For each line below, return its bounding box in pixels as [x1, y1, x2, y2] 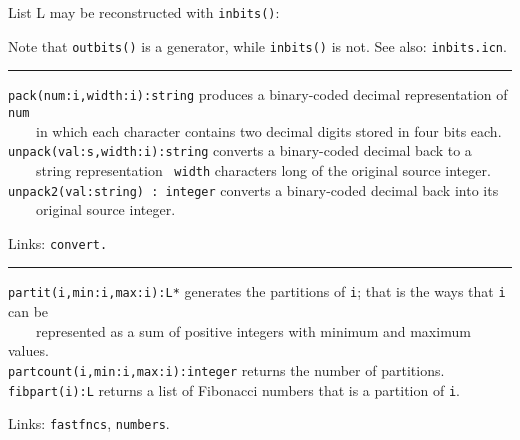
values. [8, 340, 49, 361]
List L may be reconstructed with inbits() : [8, 2, 280, 22]
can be [8, 301, 49, 322]
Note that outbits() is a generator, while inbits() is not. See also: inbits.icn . [8, 35, 507, 56]
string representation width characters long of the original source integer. [35, 159, 491, 180]
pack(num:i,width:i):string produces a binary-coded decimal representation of [8, 84, 508, 105]
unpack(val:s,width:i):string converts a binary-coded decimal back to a [8, 140, 472, 161]
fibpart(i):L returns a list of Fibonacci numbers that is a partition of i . [8, 379, 460, 400]
